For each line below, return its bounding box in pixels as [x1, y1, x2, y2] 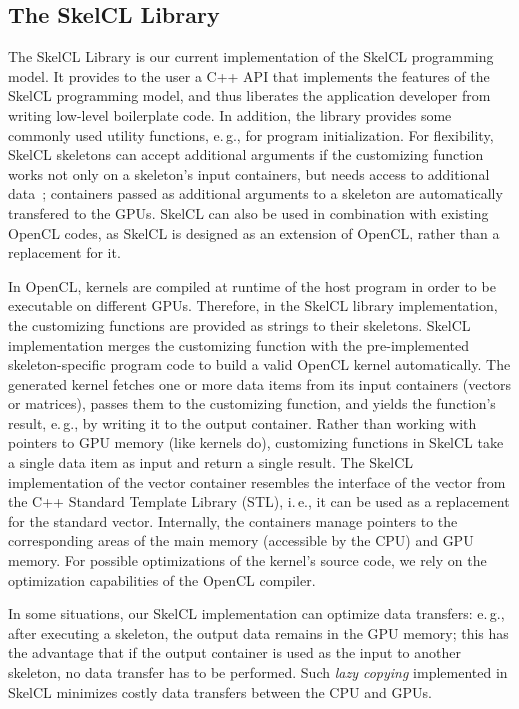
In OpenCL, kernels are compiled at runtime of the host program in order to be [8, 275, 496, 296]
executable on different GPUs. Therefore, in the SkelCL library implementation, [8, 295, 498, 316]
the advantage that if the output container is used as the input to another [8, 642, 461, 663]
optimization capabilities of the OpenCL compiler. [8, 569, 316, 590]
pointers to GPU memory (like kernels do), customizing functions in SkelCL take [8, 432, 504, 453]
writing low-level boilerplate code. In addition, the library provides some [8, 104, 452, 125]
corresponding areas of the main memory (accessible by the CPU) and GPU [8, 530, 474, 551]
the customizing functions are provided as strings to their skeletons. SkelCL [8, 314, 471, 335]
